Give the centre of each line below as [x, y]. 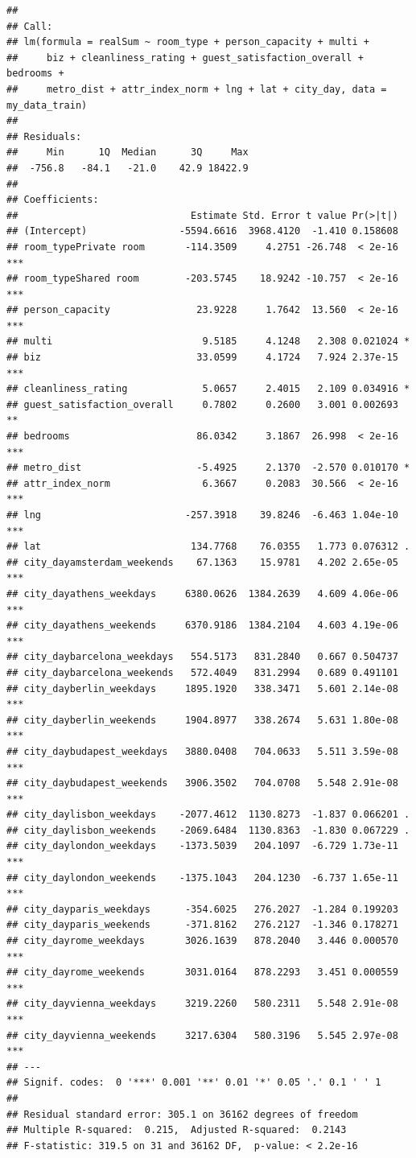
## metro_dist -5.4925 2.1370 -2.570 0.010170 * [208, 468]
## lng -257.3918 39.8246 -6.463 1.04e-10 [202, 515]
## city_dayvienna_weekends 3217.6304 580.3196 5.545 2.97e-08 [202, 1035]
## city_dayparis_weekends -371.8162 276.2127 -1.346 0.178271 [202, 925]
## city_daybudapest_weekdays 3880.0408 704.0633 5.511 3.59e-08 [202, 751]
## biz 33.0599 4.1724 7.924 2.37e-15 [202, 358]
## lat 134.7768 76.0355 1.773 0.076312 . [208, 547]
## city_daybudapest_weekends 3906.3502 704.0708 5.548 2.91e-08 [202, 783]
